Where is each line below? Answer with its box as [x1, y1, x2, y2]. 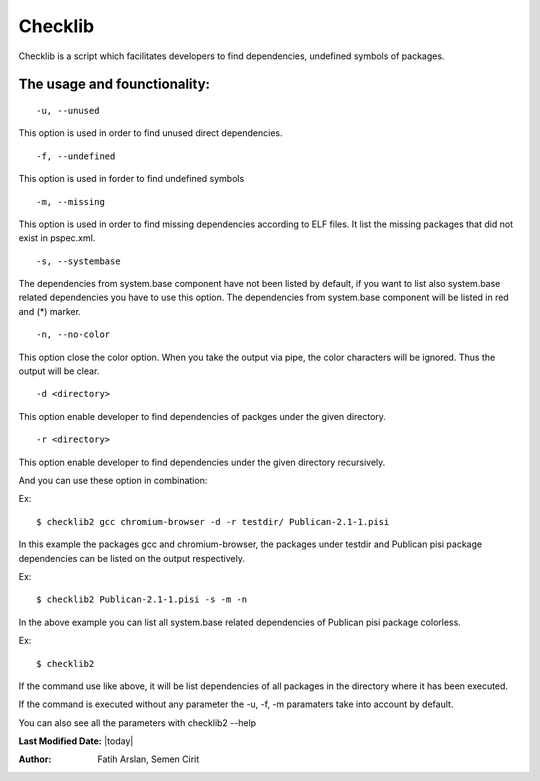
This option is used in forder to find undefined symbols [18, 173, 245, 185]
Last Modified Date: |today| [18, 735, 134, 747]
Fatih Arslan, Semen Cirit [97, 753, 200, 765]
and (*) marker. [18, 305, 82, 317]
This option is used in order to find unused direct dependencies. [18, 127, 284, 139]
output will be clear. [18, 365, 100, 377]
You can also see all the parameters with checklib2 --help [18, 716, 257, 729]
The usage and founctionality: [18, 76, 210, 93]
